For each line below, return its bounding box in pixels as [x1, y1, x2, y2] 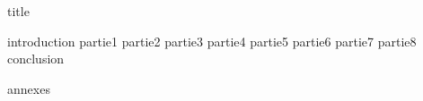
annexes [7, 79, 50, 97]
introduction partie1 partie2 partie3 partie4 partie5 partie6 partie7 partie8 [7, 31, 417, 50]
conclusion [7, 49, 65, 68]
